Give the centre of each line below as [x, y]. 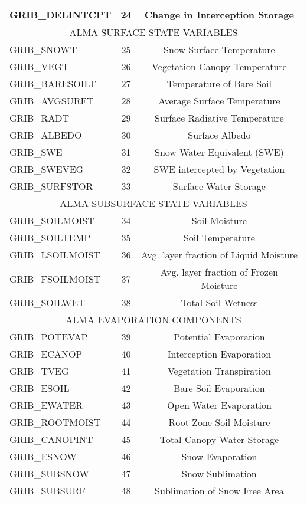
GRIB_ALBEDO [46, 135]
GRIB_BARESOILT [53, 83]
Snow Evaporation [219, 456]
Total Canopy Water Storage [219, 439]
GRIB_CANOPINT [51, 439]
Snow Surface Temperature [219, 49]
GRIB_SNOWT [43, 49]
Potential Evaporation [219, 337]
